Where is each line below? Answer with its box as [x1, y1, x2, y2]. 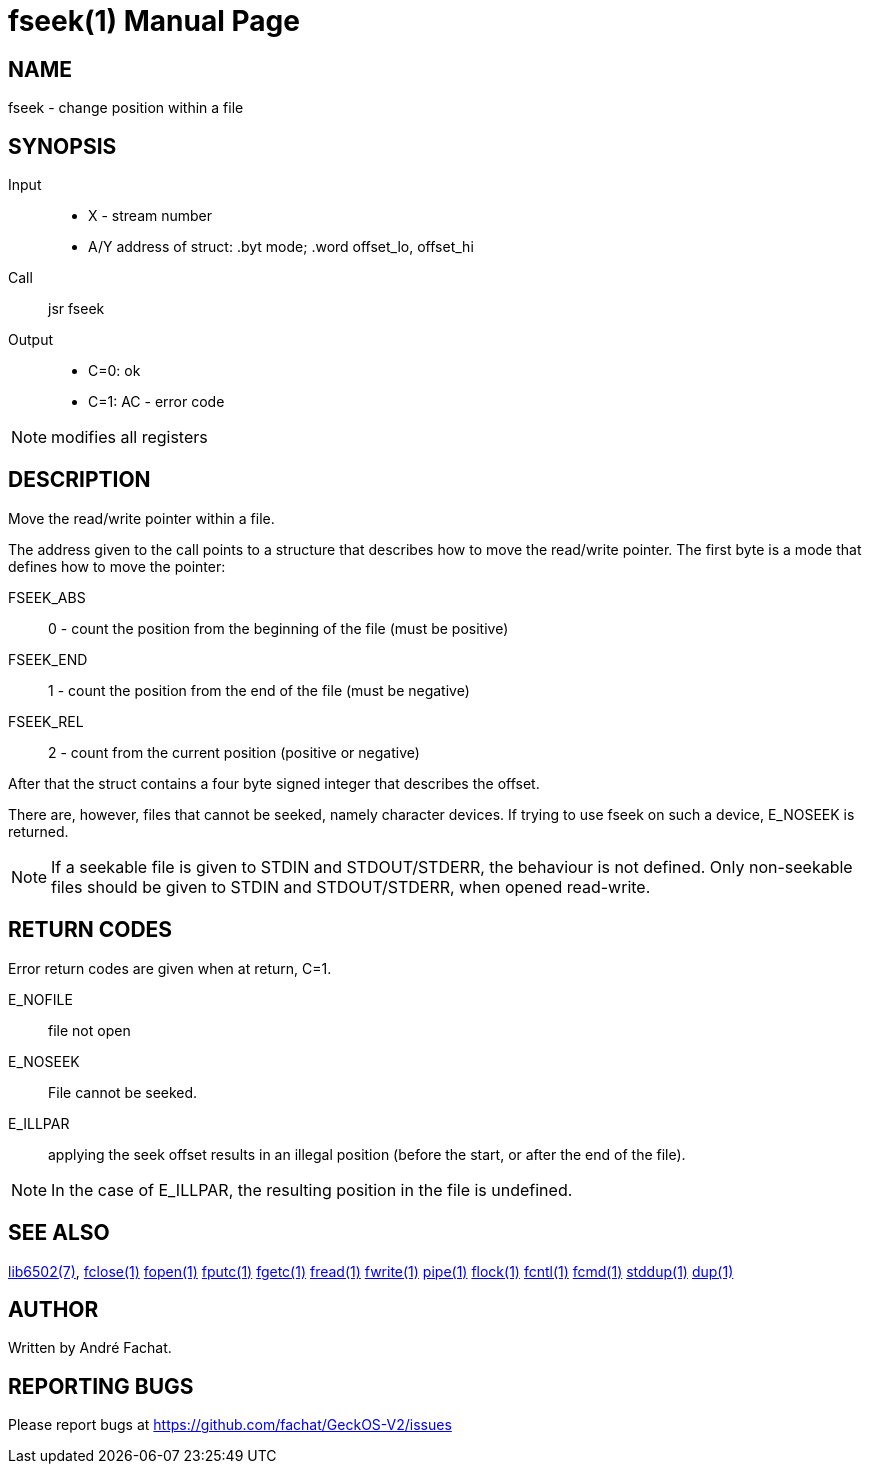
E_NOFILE [8, 990, 73, 1008]
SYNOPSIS [8, 133, 117, 159]
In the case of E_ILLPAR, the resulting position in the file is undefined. [51, 1179, 573, 1200]
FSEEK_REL [8, 712, 84, 730]
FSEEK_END [8, 650, 88, 668]
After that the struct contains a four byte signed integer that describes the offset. [8, 774, 540, 792]
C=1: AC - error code [88, 393, 225, 411]
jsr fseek [48, 300, 105, 318]
